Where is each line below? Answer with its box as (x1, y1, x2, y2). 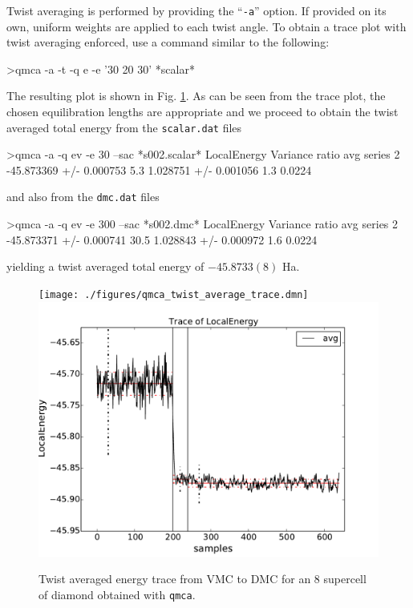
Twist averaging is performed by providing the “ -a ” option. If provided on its (6, 2, 387, 18)
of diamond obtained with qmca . (38, 586, 196, 602)
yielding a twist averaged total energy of (6, 258, 204, 275)
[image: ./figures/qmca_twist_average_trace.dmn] (38, 288, 309, 300)
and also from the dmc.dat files (6, 188, 160, 205)
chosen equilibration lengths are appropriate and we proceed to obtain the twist (6, 103, 399, 120)
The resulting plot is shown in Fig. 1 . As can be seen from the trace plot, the (6, 87, 386, 104)
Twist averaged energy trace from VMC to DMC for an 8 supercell (38, 570, 366, 587)
